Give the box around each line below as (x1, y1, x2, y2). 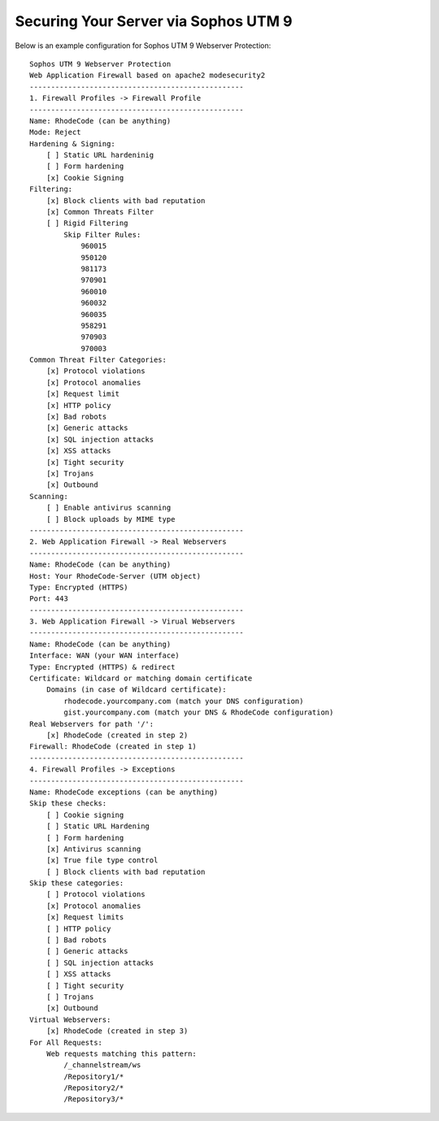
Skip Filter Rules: (63, 230, 141, 239)
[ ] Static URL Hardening (46, 822, 150, 831)
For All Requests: (29, 1037, 103, 1047)
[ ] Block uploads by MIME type (46, 515, 176, 524)
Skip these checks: (29, 799, 107, 808)
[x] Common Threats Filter (46, 207, 154, 217)
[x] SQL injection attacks (46, 435, 154, 444)
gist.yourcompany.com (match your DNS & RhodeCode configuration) (63, 708, 334, 717)
